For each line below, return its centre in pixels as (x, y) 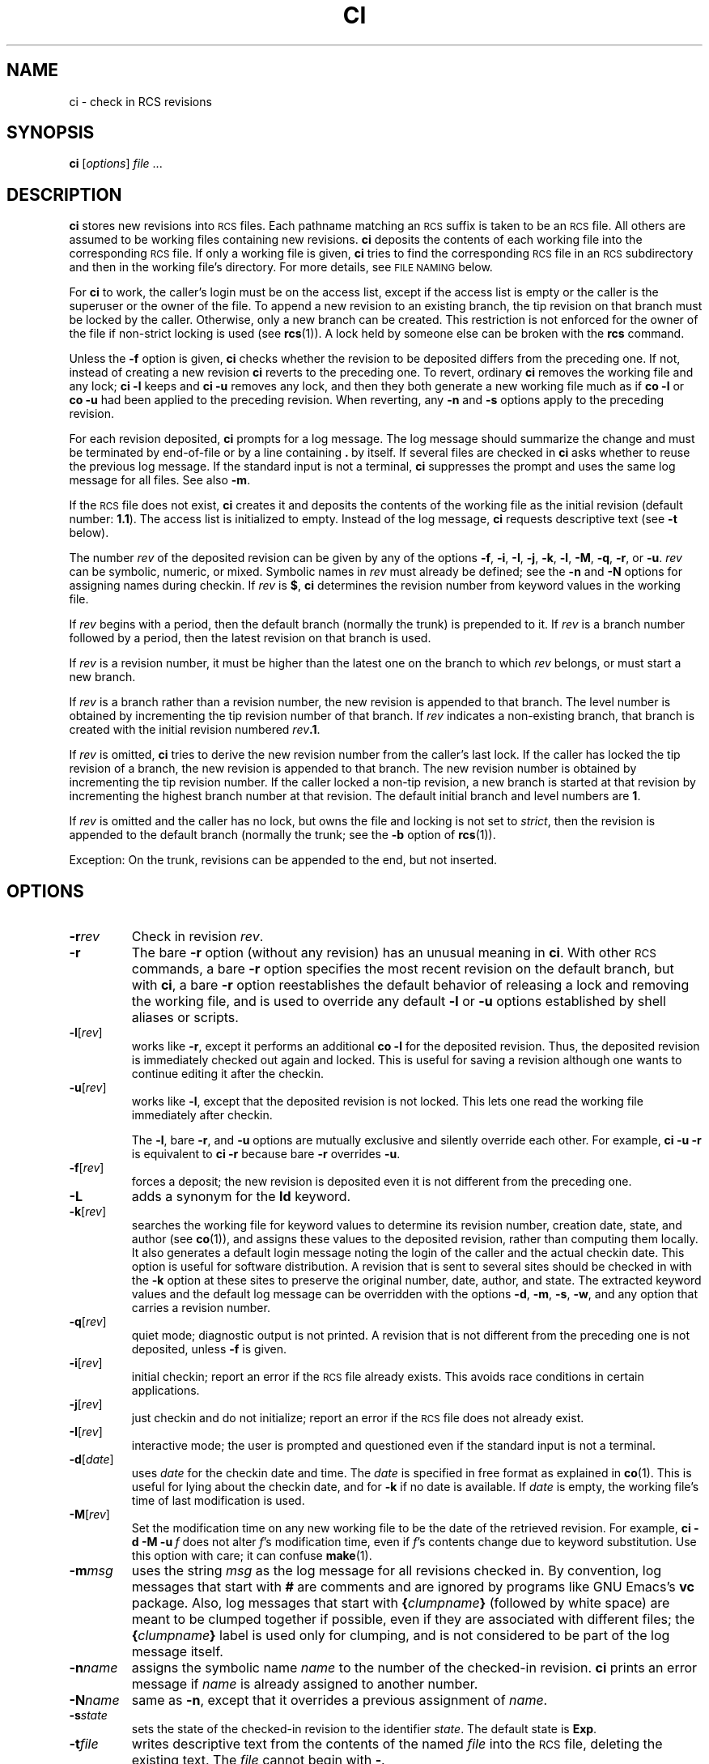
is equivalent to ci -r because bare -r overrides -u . (266, 1154)
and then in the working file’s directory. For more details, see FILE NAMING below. (281, 267)
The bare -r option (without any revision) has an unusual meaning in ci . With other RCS (394, 953)
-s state (88, 1715)
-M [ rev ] (89, 1515)
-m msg (91, 1571)
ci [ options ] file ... (116, 164)
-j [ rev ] (86, 1404)
